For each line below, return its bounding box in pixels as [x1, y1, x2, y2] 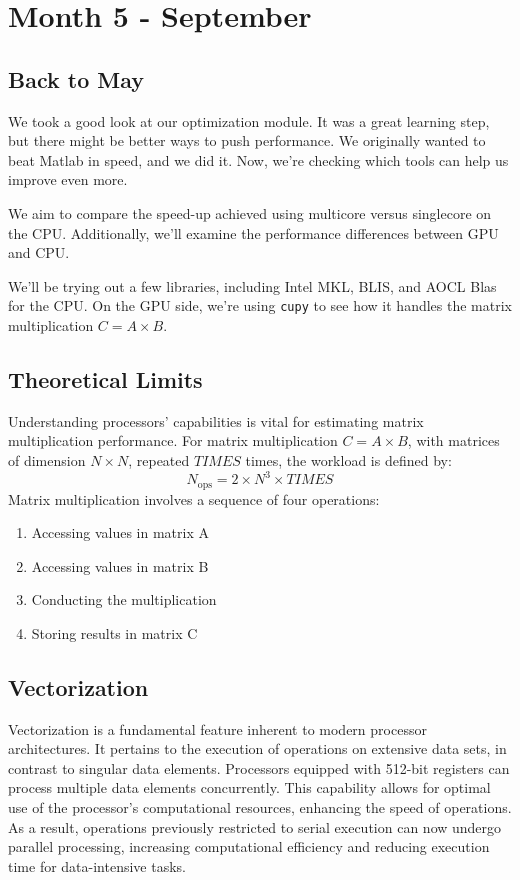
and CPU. [8, 242, 70, 263]
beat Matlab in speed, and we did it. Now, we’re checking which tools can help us [8, 149, 509, 170]
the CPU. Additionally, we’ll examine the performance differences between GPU [8, 222, 499, 243]
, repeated [128, 449, 190, 470]
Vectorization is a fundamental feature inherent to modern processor [8, 718, 427, 739]
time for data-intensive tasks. [8, 855, 186, 876]
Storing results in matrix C [31, 622, 198, 643]
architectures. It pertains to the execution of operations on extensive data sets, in [8, 738, 507, 759]
